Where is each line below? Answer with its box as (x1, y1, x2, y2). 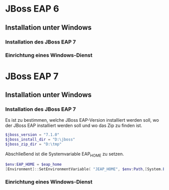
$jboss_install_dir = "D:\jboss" (5, 137, 75, 142)
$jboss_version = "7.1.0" (5, 132, 59, 137)
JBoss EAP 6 (5, 3, 59, 15)
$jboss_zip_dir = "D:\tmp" (5, 142, 62, 147)
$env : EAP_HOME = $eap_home (5, 162, 62, 167)
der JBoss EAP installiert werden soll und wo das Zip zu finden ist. (5, 122, 142, 129)
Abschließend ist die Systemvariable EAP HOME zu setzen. (5, 151, 124, 158)
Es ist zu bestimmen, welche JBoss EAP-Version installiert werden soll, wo (5, 117, 159, 123)
